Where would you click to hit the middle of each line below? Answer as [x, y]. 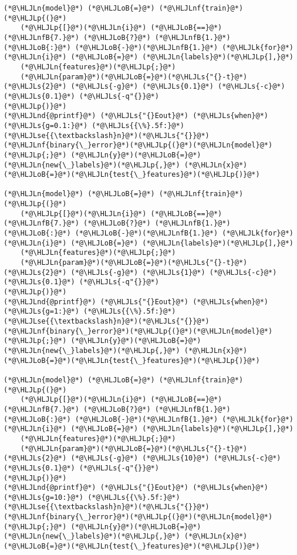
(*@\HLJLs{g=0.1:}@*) [46, 125]
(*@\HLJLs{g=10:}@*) [44, 497]
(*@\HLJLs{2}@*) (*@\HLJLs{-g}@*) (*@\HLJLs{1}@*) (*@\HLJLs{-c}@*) [140, 272]
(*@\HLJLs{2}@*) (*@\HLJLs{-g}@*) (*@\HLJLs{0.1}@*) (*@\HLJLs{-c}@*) [144, 87]
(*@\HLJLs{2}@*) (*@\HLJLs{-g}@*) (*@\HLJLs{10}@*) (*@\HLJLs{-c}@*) [142, 458]
